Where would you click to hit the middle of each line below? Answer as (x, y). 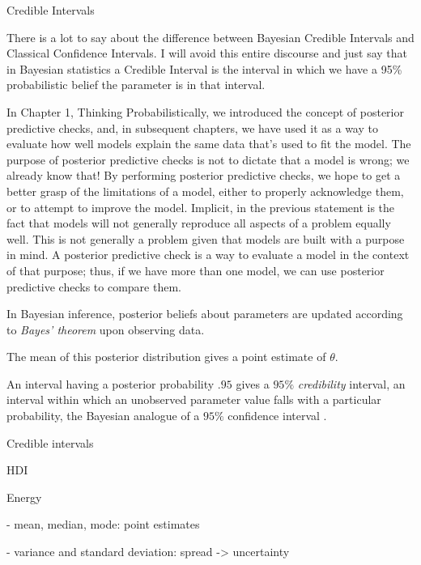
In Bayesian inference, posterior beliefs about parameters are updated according (205, 314)
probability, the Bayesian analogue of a (103, 416)
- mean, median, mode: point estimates (103, 524)
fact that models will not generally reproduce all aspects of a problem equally (199, 223)
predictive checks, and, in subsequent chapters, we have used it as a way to (192, 127)
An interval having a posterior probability (111, 383)
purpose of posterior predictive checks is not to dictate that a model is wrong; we (208, 159)
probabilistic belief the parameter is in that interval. (136, 85)
